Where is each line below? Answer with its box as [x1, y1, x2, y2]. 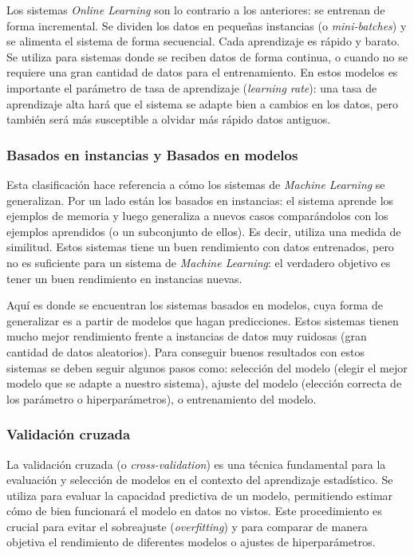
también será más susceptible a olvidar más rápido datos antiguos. [6, 111, 331, 128]
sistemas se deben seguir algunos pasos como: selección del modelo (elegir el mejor [6, 359, 408, 376]
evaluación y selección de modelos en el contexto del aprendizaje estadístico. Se [6, 471, 393, 488]
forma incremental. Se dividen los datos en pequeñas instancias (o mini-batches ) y [6, 17, 407, 33]
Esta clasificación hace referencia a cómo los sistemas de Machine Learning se [6, 175, 385, 192]
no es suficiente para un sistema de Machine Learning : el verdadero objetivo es [6, 254, 391, 270]
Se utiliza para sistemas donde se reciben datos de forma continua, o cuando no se [6, 48, 408, 65]
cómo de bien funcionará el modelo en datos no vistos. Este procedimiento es [6, 502, 382, 519]
